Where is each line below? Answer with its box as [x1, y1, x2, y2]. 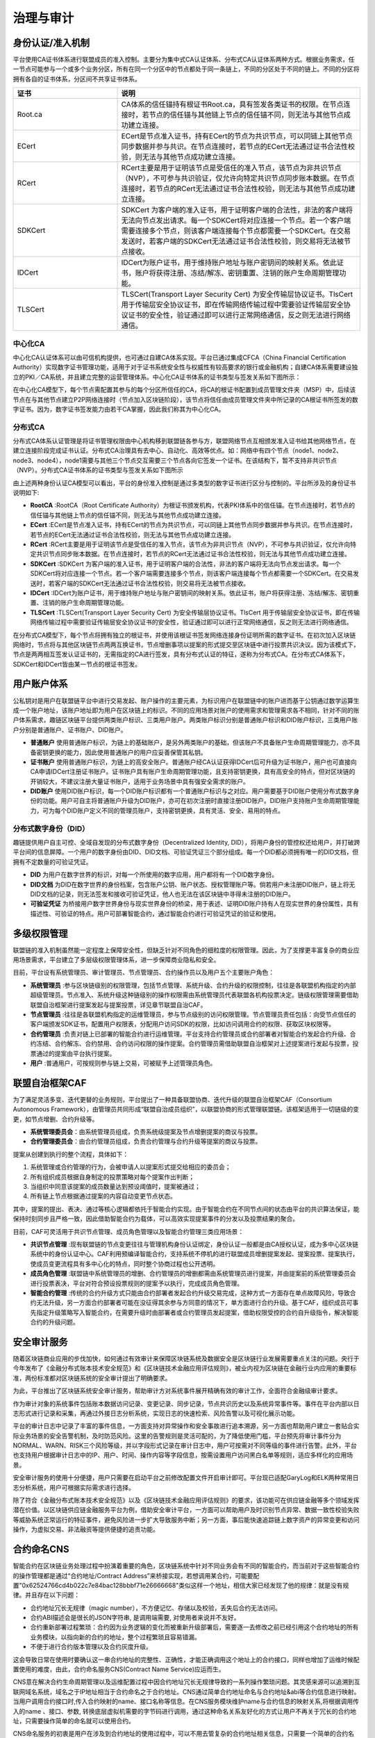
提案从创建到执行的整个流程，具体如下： [12, 1150, 128, 1158]
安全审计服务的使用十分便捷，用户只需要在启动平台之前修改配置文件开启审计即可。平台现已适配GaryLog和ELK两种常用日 [12, 1474, 359, 1482]
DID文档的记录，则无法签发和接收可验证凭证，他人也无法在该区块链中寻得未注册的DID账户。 [30, 890, 294, 898]
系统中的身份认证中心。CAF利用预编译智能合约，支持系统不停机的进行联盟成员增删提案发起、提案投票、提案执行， [30, 1250, 359, 1258]
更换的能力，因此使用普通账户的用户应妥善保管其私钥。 [48, 748, 207, 756]
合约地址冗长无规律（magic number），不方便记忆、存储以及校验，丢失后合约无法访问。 [30, 1603, 281, 1612]
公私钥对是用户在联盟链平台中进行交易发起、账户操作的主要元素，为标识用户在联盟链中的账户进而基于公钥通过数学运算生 [12, 696, 360, 705]
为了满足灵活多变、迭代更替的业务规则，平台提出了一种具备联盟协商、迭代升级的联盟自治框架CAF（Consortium [12, 1095, 333, 1103]
